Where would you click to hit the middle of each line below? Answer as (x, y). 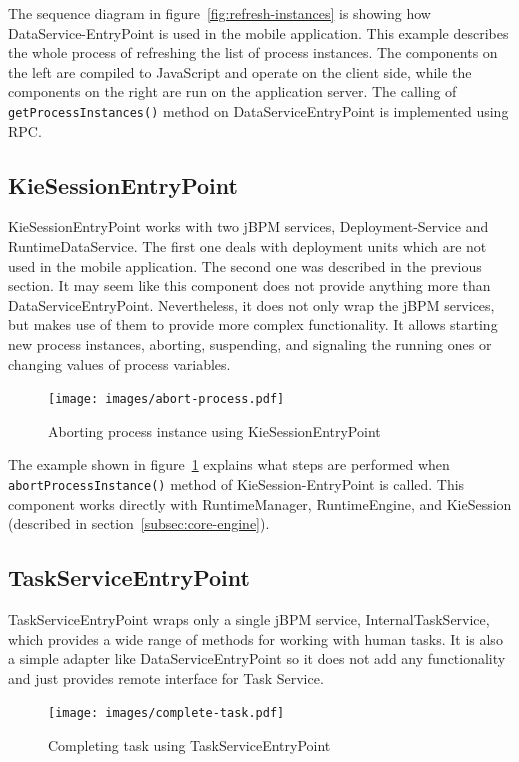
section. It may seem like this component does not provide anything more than (249, 285)
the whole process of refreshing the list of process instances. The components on (253, 52)
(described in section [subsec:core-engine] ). (139, 523)
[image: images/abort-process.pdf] (166, 399)
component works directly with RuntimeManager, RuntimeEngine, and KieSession (260, 503)
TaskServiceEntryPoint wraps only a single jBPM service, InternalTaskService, (249, 619)
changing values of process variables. (119, 363)
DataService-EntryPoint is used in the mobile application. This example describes (258, 32)
